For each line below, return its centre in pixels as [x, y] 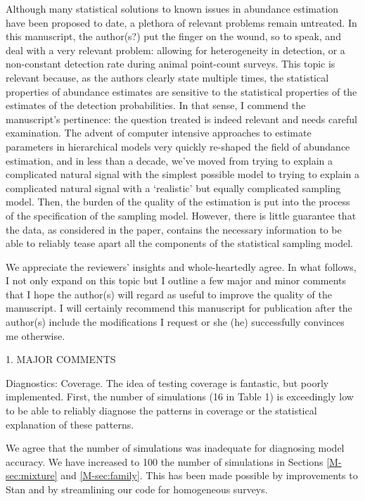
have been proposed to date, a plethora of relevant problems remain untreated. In [181, 22]
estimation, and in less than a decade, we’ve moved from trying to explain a [169, 160]
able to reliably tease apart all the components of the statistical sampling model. [179, 243]
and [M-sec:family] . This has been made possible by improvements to [209, 475]
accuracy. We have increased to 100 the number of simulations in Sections [165, 461]
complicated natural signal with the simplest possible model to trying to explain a [182, 174]
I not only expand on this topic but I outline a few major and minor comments [176, 280]
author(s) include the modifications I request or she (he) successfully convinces [175, 322]
